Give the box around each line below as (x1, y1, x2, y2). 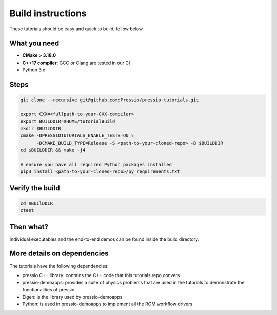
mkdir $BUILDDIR (20, 126, 62, 131)
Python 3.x (22, 67, 46, 73)
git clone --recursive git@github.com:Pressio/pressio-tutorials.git (20, 97, 199, 103)
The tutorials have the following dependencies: (9, 263, 109, 269)
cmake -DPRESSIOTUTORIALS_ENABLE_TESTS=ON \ (20, 133, 134, 139)
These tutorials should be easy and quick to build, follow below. (9, 26, 144, 32)
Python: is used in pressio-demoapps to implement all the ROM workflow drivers (22, 301, 193, 307)
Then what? (9, 222, 49, 231)
